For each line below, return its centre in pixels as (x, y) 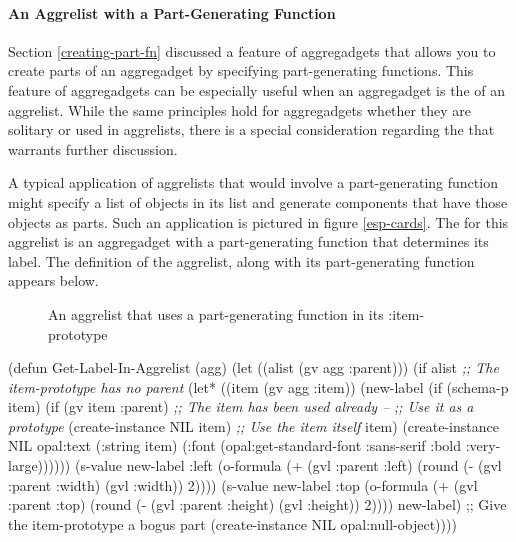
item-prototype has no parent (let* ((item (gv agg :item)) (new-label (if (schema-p (258, 386)
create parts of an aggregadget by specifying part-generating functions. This (241, 70)
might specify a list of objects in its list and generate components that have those (258, 201)
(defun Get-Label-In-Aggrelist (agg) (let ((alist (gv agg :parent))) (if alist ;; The (253, 367)
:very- (483, 445)
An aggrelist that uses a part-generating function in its (216, 313)
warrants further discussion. (93, 148)
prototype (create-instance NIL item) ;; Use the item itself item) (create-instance (253, 425)
